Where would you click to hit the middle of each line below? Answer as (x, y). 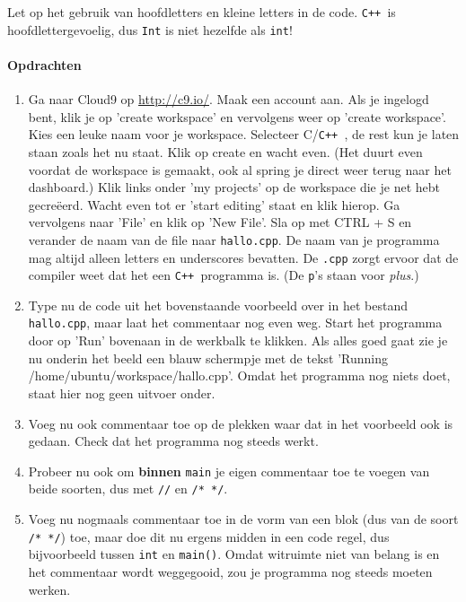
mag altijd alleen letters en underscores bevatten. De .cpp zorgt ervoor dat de (243, 257)
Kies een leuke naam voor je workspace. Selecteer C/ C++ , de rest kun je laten (244, 134)
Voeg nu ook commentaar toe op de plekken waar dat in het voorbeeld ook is (241, 423)
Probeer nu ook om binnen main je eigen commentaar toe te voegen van (229, 471)
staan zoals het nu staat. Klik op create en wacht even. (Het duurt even (225, 151)
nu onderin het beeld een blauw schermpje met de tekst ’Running (208, 358)
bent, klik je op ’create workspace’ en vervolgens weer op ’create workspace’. (237, 116)
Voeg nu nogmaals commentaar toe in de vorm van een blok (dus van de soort (243, 519)
